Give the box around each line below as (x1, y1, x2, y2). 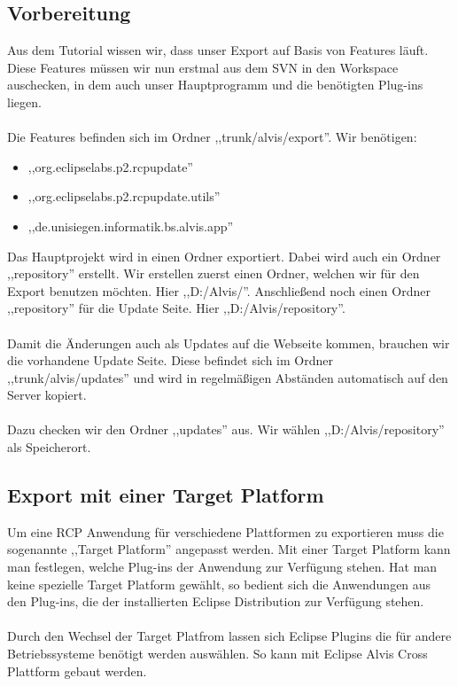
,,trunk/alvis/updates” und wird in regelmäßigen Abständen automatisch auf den (7, 368, 448, 386)
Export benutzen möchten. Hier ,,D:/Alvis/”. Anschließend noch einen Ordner (7, 281, 431, 300)
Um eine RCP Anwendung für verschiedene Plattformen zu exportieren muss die (7, 522, 444, 541)
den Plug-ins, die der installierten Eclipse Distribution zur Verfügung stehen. (7, 592, 424, 611)
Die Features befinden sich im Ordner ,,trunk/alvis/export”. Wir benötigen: (7, 128, 417, 146)
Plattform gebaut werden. (7, 661, 147, 680)
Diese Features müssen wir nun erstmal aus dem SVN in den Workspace (7, 58, 399, 76)
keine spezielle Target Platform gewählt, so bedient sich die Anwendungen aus (7, 574, 431, 593)
